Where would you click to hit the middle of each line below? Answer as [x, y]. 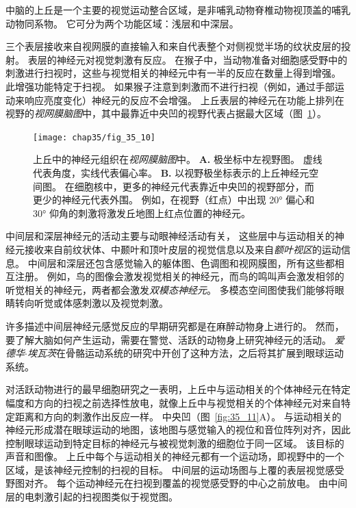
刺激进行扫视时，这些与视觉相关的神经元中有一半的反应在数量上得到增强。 [173, 73]
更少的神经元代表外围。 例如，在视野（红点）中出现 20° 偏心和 [174, 200]
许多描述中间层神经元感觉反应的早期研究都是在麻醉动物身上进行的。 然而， [175, 326]
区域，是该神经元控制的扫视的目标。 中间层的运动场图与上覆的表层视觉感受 [175, 469]
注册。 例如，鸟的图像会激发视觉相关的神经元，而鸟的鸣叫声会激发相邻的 [179, 276]
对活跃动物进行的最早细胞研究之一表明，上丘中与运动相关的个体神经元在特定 [178, 389]
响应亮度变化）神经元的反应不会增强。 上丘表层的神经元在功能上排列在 [184, 100]
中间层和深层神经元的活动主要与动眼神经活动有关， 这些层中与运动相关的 [170, 236]
